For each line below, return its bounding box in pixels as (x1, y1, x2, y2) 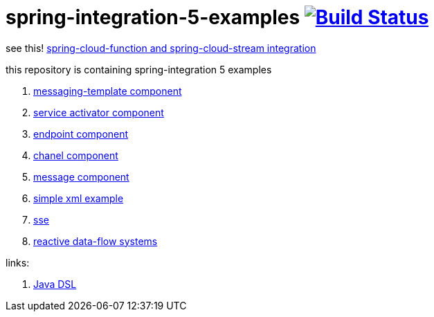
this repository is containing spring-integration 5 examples (6, 63, 272, 75)
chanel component (33, 149, 118, 161)
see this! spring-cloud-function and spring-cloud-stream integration (6, 42, 316, 54)
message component (33, 170, 129, 183)
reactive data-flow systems (33, 235, 158, 247)
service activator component (33, 106, 164, 118)
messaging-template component (33, 84, 182, 97)
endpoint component (33, 127, 129, 140)
